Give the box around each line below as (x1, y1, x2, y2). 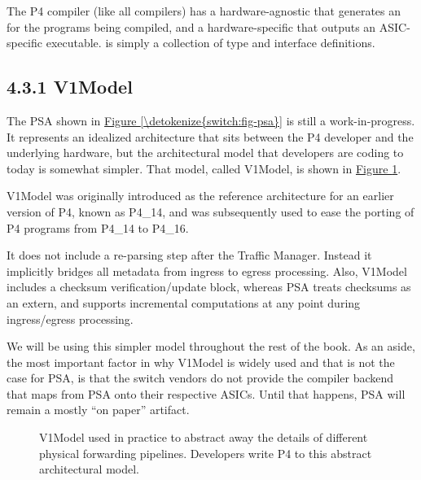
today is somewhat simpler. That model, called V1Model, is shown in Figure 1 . (7, 159, 401, 177)
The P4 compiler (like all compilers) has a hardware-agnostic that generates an (7, 2, 401, 19)
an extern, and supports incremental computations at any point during (7, 294, 361, 311)
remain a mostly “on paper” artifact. (7, 401, 190, 418)
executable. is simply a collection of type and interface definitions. (46, 34, 375, 51)
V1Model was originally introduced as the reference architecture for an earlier (7, 187, 394, 204)
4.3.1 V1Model (7, 74, 133, 99)
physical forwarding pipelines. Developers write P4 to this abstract (39, 444, 372, 461)
